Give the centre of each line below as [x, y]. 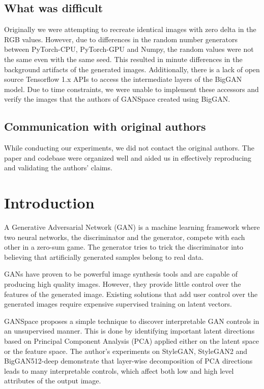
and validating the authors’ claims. [58, 168]
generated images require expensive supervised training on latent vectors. [118, 304]
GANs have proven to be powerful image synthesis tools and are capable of [121, 274]
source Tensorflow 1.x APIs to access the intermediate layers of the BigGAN [123, 79]
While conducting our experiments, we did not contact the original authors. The [129, 148]
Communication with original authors [105, 126]
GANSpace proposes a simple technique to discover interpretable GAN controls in [132, 321]
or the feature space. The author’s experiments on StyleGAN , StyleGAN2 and [126, 351]
